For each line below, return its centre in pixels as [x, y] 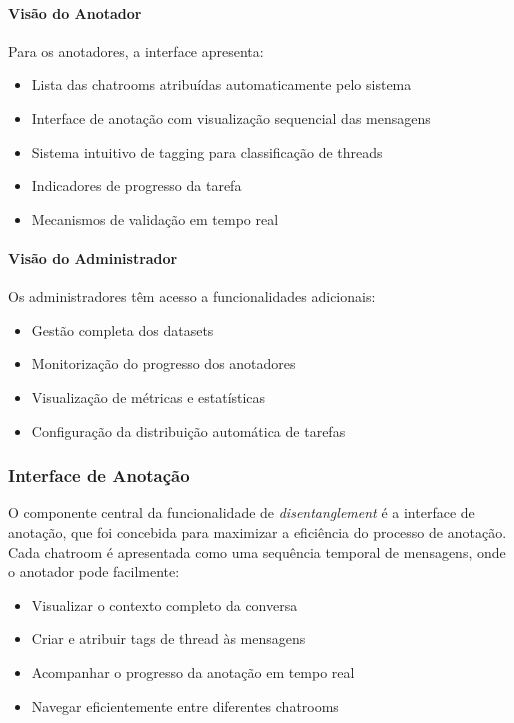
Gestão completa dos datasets [122, 329]
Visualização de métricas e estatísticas [148, 396]
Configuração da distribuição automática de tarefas [188, 430]
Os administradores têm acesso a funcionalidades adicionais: [192, 296]
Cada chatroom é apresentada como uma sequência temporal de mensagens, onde [257, 551]
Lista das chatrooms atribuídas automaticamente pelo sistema [221, 84]
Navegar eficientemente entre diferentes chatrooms [185, 705]
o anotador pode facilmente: [94, 571]
